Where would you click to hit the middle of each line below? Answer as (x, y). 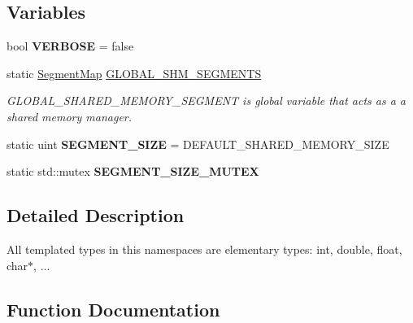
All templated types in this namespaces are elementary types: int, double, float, (204, 249)
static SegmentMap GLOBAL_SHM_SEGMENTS (134, 73)
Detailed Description (96, 215)
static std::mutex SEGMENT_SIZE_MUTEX (133, 171)
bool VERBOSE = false (70, 46)
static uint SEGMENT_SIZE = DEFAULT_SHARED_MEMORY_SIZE (198, 144)
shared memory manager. (70, 116)
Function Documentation (113, 309)
